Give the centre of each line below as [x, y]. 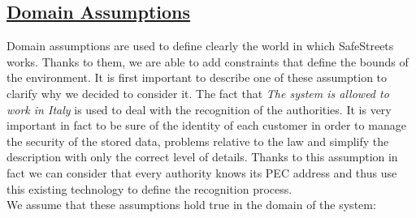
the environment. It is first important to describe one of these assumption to [197, 77]
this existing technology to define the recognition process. [149, 188]
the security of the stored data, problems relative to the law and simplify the [198, 141]
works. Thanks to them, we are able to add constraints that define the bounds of [208, 61]
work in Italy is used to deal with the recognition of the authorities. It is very [199, 109]
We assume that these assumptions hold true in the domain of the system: [191, 205]
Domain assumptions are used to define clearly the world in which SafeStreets [200, 46]
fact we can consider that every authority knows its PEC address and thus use [202, 172]
